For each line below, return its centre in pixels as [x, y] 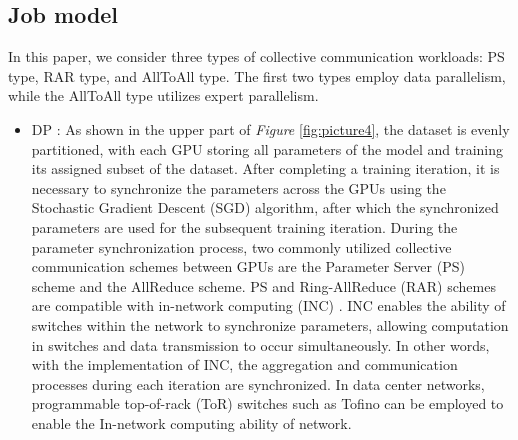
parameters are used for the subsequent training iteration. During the [244, 226]
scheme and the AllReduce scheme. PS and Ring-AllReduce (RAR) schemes [263, 285]
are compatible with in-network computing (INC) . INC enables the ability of [268, 305]
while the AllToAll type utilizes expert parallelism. [163, 95]
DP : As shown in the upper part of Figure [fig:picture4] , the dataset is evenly [270, 128]
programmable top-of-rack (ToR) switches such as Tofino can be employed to [267, 403]
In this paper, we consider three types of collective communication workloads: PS [256, 56]
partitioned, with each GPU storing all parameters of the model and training [267, 148]
